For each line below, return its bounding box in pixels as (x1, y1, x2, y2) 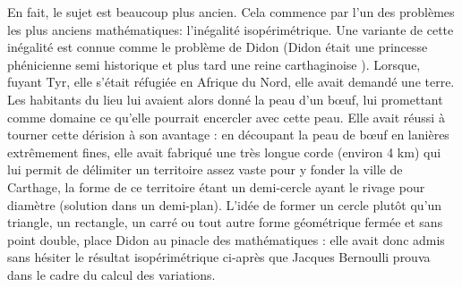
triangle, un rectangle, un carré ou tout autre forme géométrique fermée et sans (7, 213, 443, 232)
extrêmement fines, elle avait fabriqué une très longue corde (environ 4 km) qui (7, 142, 441, 161)
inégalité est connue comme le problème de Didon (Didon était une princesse (7, 38, 428, 56)
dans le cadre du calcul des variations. (7, 265, 216, 283)
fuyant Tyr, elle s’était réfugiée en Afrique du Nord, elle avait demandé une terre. (7, 72, 455, 91)
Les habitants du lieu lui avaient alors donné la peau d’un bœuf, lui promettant (7, 89, 443, 108)
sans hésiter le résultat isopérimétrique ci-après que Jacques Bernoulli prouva (7, 248, 431, 266)
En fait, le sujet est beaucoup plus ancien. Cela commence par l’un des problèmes (7, 3, 455, 21)
